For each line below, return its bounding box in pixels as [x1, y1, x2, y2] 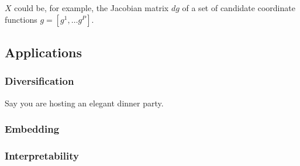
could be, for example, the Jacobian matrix [14, 2, 169, 13]
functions [5, 13, 37, 25]
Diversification [5, 74, 74, 88]
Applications [5, 43, 82, 61]
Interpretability [5, 148, 79, 162]
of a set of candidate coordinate [182, 2, 295, 13]
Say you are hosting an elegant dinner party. [5, 96, 164, 109]
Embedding [5, 122, 60, 136]
